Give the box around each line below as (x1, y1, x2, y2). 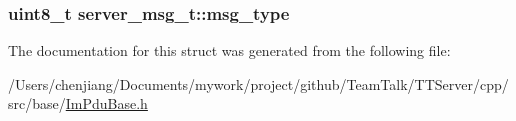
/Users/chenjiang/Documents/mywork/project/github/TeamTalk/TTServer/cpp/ (8, 73, 509, 94)
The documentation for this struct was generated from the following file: (8, 40, 451, 61)
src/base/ (8, 93, 66, 114)
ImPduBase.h (65, 93, 148, 114)
